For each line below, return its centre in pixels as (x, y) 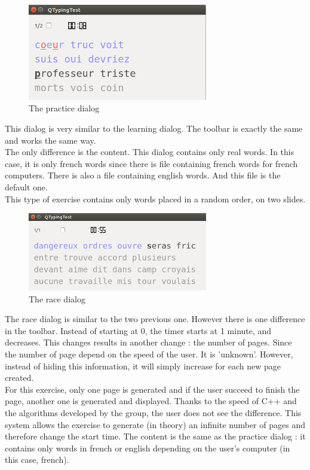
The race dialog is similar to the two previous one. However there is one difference (155, 319)
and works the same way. (50, 140)
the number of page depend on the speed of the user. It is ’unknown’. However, (149, 354)
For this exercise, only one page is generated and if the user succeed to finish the (152, 389)
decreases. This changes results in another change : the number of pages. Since (148, 342)
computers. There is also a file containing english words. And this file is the (143, 175)
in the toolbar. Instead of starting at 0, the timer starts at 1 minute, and (138, 330)
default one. (26, 187)
